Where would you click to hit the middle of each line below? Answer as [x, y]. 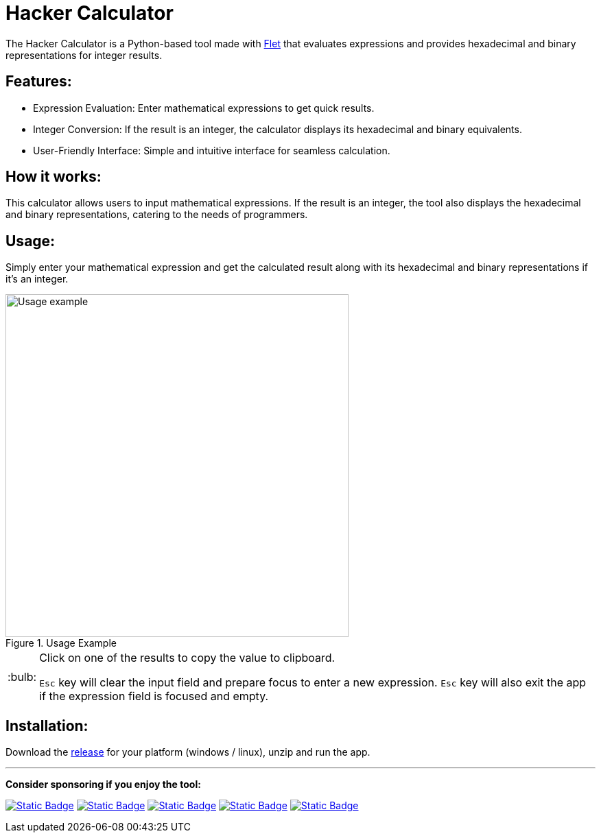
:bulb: [22, 677]
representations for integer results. [84, 55]
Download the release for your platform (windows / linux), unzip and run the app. [188, 752]
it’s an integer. [37, 279]
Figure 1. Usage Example [61, 643]
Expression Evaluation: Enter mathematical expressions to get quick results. [204, 108]
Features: [39, 82]
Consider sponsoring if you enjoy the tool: [103, 785]
